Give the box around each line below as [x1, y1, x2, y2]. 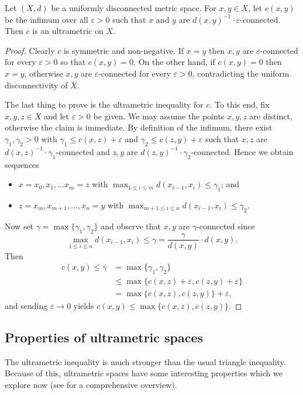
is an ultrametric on [32, 25, 104, 37]
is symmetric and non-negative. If [63, 44, 184, 56]
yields [73, 300, 94, 312]
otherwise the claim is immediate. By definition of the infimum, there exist [5, 121, 273, 133]
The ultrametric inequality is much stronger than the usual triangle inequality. [5, 355, 286, 367]
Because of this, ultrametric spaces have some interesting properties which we [5, 367, 283, 379]
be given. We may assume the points [93, 109, 225, 122]
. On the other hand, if [133, 56, 215, 68]
